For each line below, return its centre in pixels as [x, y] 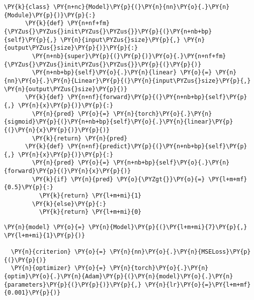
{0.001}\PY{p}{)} [32, 293]
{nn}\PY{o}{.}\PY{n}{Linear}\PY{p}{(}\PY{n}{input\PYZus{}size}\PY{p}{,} [127, 81]
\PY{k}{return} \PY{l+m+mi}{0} [90, 212]
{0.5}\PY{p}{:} [29, 187]
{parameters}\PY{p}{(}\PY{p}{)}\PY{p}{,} [73, 284]
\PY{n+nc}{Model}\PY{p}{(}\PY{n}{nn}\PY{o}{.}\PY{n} [142, 7]
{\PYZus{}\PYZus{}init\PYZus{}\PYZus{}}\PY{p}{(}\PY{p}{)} [103, 64]
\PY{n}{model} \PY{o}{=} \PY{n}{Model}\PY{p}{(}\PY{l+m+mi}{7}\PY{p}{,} [126, 227]
